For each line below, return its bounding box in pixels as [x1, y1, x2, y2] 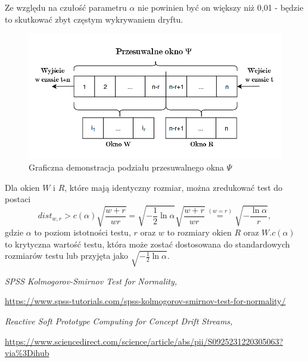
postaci [5, 193, 31, 205]
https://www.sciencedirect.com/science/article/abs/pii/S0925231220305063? [5, 335, 284, 347]
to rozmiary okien [167, 226, 232, 239]
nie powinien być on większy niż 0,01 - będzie [138, 1, 304, 13]
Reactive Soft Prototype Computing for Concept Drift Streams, [5, 314, 233, 327]
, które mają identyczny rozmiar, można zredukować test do [64, 181, 283, 193]
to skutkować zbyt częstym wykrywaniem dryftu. [5, 13, 183, 25]
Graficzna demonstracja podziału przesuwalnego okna [29, 160, 224, 173]
